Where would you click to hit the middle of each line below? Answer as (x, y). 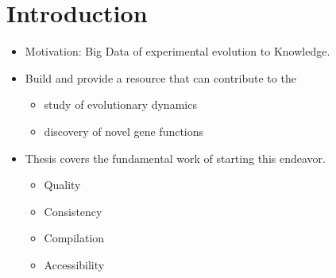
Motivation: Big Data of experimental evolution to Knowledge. (178, 51)
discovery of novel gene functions (124, 131)
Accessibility (74, 264)
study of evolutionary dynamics (120, 104)
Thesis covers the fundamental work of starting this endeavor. (175, 158)
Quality (62, 185)
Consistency (73, 211)
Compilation (74, 238)
